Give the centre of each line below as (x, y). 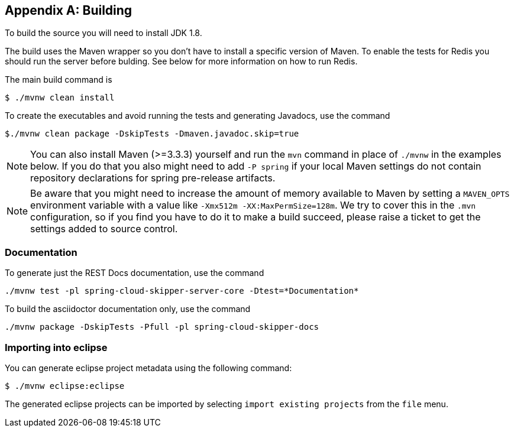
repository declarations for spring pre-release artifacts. (153, 178)
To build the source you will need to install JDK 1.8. (104, 33)
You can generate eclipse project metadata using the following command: (148, 368)
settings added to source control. (104, 229)
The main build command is (59, 80)
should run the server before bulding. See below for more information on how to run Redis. (181, 61)
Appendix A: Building (69, 10)
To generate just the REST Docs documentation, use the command (135, 273)
